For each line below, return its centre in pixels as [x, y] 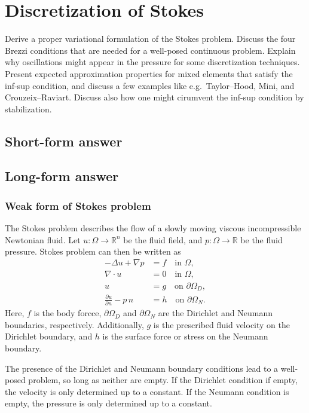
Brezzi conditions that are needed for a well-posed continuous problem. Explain [150, 50]
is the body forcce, [68, 313]
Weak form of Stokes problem [78, 205]
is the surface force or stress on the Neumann [185, 336]
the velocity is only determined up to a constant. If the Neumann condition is [147, 391]
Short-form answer [64, 141]
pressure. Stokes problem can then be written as [93, 251]
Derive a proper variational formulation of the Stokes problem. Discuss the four [150, 39]
